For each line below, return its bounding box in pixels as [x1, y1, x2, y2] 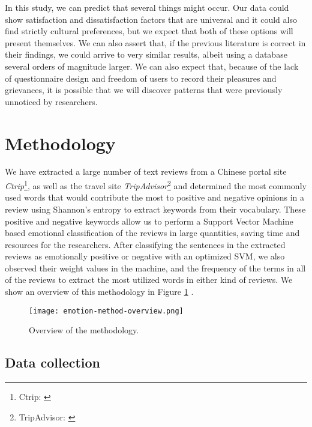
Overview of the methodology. [29, 324, 139, 336]
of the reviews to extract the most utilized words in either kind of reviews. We [5, 273, 293, 286]
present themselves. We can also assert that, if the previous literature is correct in [5, 36, 306, 49]
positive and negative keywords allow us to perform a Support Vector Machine [5, 214, 293, 227]
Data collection [5, 353, 101, 372]
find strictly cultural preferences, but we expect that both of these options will [5, 25, 293, 37]
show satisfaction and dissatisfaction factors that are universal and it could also [5, 13, 297, 25]
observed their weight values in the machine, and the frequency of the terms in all [5, 261, 306, 274]
